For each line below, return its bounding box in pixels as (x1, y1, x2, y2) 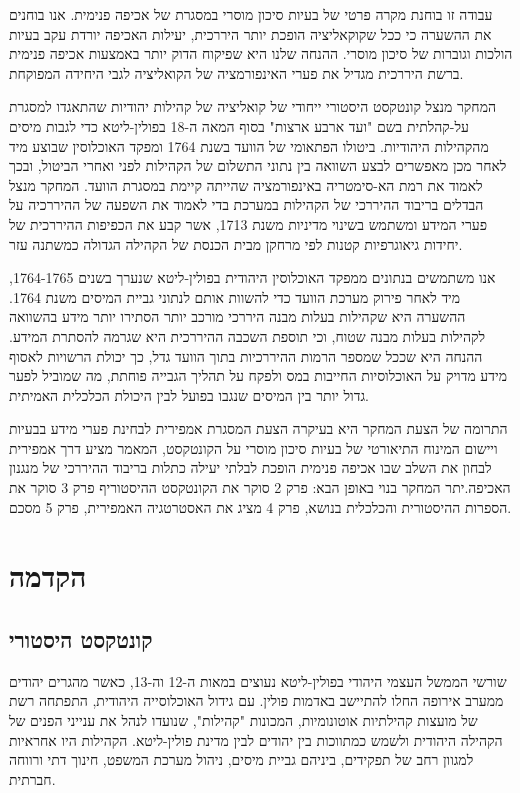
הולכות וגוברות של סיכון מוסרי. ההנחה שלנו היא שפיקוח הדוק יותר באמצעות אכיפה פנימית (9, 43, 513, 64)
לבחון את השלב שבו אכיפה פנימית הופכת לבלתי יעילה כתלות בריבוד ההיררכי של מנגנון (9, 457, 492, 478)
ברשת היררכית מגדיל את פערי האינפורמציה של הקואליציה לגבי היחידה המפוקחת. (9, 62, 464, 83)
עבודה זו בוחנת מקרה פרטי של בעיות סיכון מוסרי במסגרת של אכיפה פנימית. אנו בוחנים (9, 4, 493, 24)
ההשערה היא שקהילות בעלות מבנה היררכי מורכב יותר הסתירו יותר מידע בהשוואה (9, 306, 466, 327)
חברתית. (9, 768, 56, 789)
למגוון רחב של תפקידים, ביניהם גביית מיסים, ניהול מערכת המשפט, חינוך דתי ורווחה (9, 749, 474, 770)
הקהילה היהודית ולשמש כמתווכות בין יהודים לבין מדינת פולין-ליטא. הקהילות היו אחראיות (9, 729, 503, 750)
